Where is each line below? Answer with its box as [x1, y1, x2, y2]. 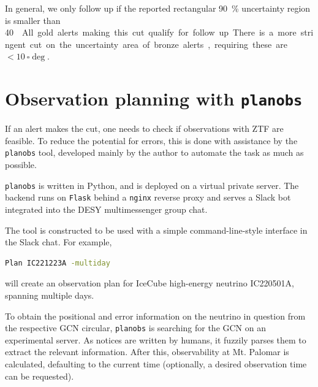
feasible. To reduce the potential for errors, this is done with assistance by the [5, 134, 298, 147]
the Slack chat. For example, [5, 236, 112, 248]
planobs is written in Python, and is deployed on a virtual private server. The [5, 178, 299, 191]
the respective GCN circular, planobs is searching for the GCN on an [5, 321, 267, 334]
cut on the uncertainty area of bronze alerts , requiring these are [29, 37, 287, 50]
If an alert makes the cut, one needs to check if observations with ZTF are [5, 122, 284, 135]
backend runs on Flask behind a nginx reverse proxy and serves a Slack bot [5, 191, 291, 204]
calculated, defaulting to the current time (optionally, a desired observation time [5, 357, 307, 370]
